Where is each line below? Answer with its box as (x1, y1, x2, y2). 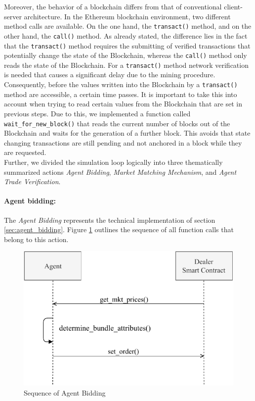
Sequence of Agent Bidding (24, 387, 106, 398)
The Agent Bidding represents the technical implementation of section (4, 214, 215, 225)
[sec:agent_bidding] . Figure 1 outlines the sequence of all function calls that (4, 224, 234, 235)
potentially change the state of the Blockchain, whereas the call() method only (4, 50, 247, 60)
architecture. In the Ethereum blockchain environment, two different (24, 11, 231, 21)
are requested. (4, 147, 46, 157)
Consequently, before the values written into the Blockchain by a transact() (4, 79, 238, 90)
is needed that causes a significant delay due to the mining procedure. (4, 69, 215, 80)
